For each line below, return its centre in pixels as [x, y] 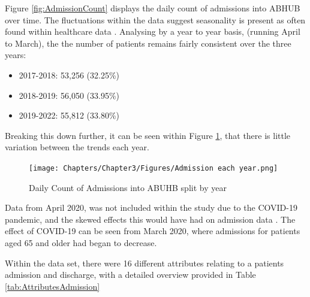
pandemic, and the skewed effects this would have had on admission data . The [150, 219]
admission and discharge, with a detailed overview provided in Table [130, 275]
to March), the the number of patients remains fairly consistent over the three [148, 43]
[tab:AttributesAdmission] [52, 286]
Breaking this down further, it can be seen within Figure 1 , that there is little [148, 135]
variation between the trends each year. [77, 147]
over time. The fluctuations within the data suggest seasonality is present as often [155, 19]
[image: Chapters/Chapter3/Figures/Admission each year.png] [154, 168]
